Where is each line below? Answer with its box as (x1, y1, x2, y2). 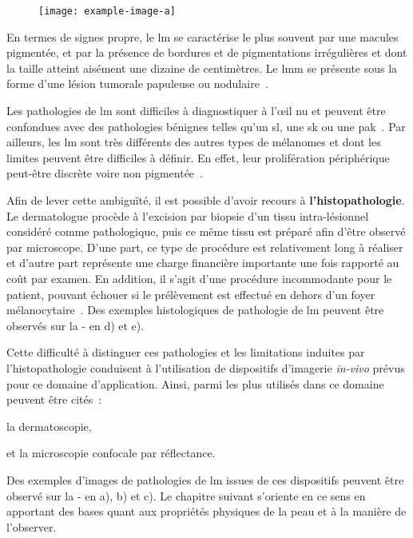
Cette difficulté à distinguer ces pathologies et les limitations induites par (6, 344, 365, 361)
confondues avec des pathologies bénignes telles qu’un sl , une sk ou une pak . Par (6, 118, 406, 134)
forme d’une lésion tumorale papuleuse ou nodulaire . (6, 75, 268, 92)
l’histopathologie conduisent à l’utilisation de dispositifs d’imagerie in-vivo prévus (6, 359, 405, 376)
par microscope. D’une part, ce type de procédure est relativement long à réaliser (6, 238, 403, 255)
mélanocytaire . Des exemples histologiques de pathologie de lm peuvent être (6, 301, 384, 318)
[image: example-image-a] (38, 6, 176, 17)
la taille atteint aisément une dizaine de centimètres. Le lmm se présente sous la (6, 59, 398, 76)
